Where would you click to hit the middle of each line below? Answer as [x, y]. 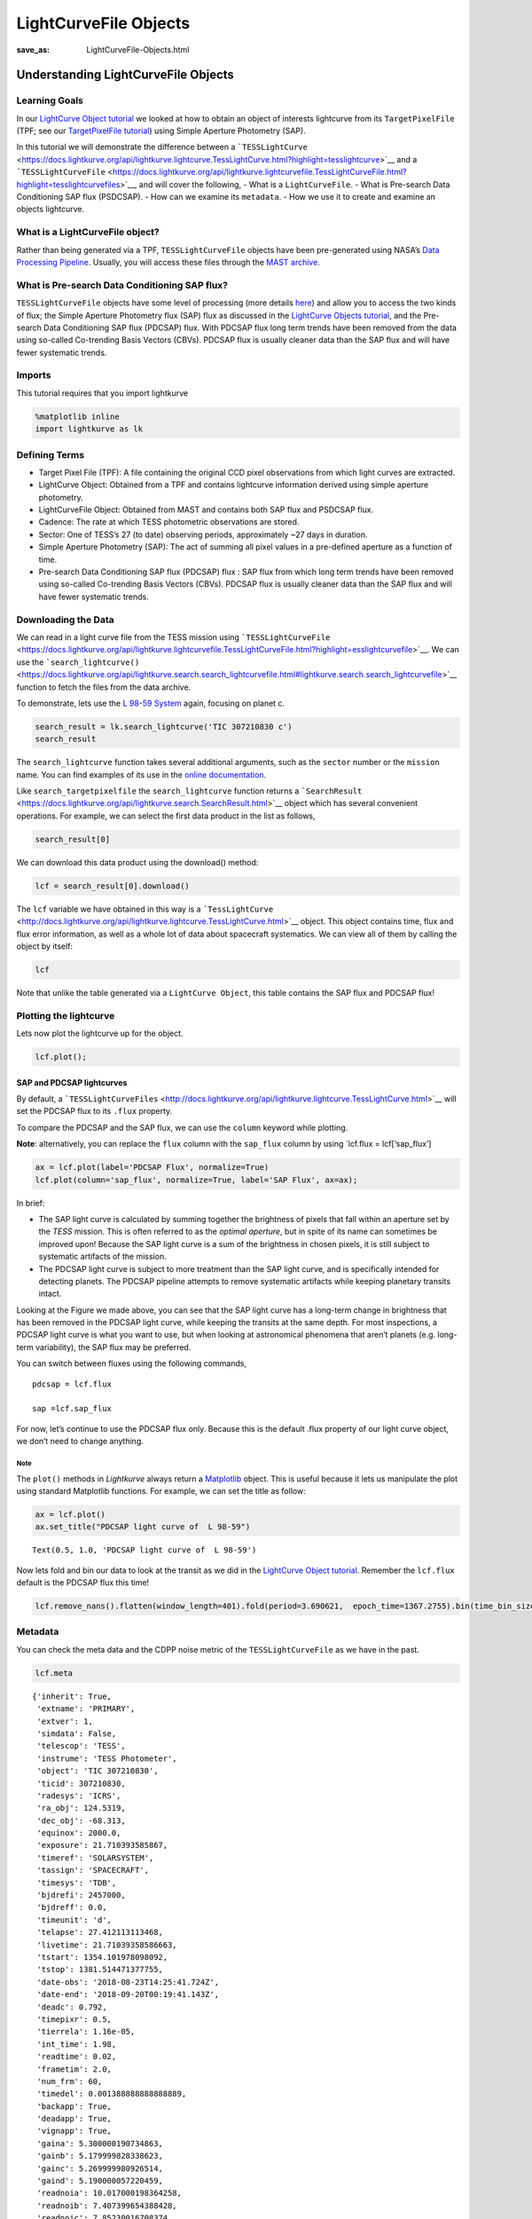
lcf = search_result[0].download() [112, 886]
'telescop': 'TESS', [81, 1746]
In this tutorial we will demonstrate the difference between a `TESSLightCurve [162, 147]
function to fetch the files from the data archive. [104, 687]
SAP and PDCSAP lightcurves [72, 1082]
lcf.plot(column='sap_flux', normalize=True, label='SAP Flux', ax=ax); [196, 1180]
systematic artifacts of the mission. [103, 1257]
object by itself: [45, 946]
